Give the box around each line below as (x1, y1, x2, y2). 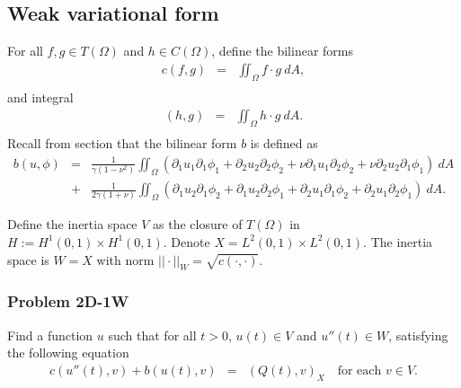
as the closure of (153, 215, 243, 234)
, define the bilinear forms (211, 41, 353, 60)
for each (337, 364, 382, 377)
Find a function (7, 325, 93, 344)
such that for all (108, 325, 197, 344)
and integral (7, 87, 74, 106)
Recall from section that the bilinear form (7, 134, 237, 153)
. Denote (163, 232, 210, 251)
